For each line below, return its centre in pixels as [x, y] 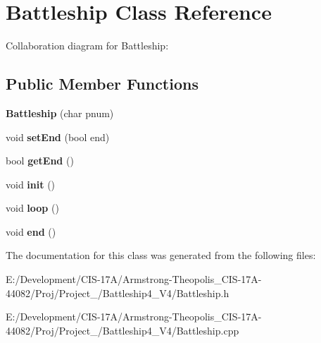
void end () [31, 231]
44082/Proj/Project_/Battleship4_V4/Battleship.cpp [122, 330]
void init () [31, 184]
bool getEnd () [40, 161]
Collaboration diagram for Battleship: [87, 46]
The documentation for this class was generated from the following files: [161, 255]
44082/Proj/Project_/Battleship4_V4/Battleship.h [118, 293]
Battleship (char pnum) [60, 113]
